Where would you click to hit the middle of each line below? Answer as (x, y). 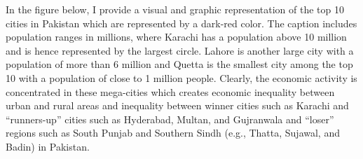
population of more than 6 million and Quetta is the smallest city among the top (179, 64)
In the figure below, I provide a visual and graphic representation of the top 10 (175, 9)
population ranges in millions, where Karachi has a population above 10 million (176, 37)
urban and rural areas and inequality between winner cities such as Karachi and (177, 105)
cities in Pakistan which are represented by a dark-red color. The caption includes (181, 23)
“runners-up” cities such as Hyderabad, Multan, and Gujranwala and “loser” (170, 119)
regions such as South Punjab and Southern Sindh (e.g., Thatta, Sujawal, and (173, 133)
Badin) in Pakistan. (48, 146)
